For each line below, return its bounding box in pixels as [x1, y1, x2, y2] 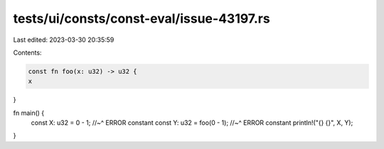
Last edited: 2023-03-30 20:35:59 [13, 35, 114, 44]
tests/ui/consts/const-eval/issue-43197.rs [13, 11, 270, 26]
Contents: [13, 48, 42, 57]
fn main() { [13, 109, 45, 117]
